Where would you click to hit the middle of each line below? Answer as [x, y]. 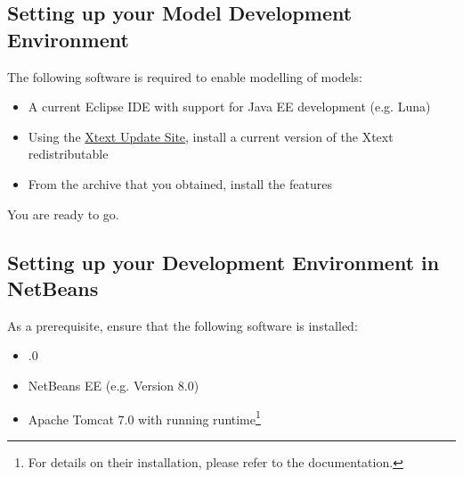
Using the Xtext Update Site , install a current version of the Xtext [211, 136]
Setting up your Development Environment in [223, 262]
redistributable [68, 154]
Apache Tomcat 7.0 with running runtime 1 [144, 417]
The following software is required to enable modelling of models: [185, 76]
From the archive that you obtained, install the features [180, 183]
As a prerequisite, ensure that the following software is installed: [183, 325]
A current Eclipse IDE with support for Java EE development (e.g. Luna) [229, 107]
